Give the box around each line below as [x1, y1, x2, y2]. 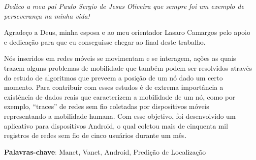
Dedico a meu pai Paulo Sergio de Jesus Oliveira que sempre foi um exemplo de [4, 1, 244, 11]
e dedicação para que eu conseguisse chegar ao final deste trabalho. [4, 36, 206, 47]
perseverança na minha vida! [4, 10, 90, 21]
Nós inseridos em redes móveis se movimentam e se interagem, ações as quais [4, 53, 236, 63]
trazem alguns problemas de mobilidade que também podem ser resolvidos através [4, 62, 252, 73]
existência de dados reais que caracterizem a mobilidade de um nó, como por [4, 91, 235, 102]
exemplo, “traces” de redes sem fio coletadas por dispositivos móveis [4, 101, 209, 111]
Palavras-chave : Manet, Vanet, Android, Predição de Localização [4, 146, 206, 157]
